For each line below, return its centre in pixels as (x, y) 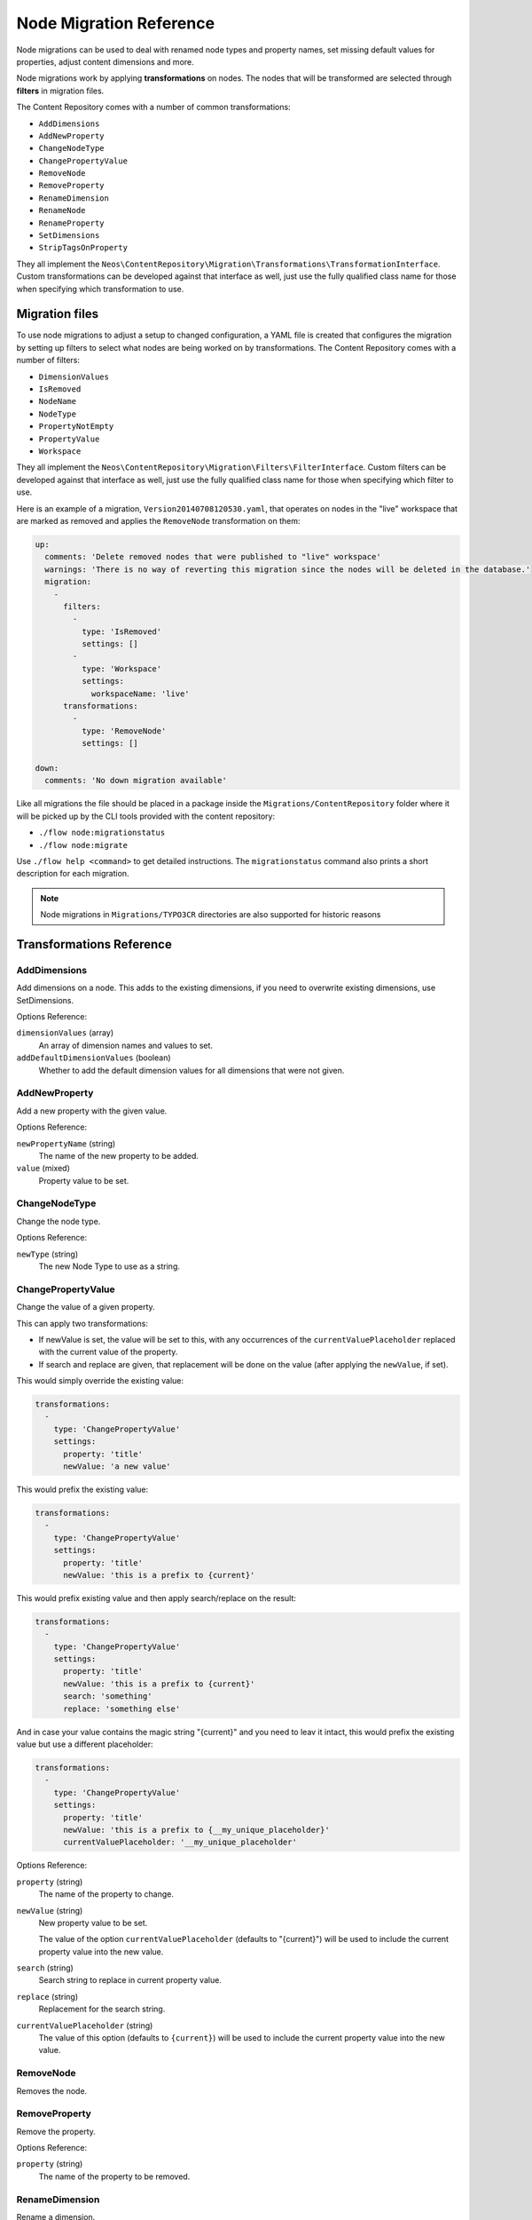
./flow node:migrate (83, 845)
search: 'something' (108, 1697)
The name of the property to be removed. (114, 2176)
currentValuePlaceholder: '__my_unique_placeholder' (180, 1842)
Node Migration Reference (116, 23)
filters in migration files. (60, 91)
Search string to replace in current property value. (130, 1980)
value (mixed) (43, 1169)
